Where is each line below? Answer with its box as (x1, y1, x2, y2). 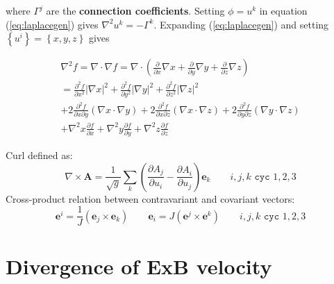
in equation (259, 3, 308, 17)
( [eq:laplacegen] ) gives (6, 17, 99, 31)
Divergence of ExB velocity (6, 252, 272, 281)
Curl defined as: (6, 147, 73, 162)
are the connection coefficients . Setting (46, 3, 225, 17)
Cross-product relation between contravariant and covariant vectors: (6, 191, 295, 206)
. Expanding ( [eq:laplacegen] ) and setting (153, 17, 329, 31)
